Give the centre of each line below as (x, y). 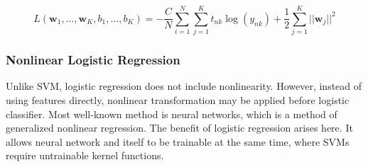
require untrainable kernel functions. (85, 155)
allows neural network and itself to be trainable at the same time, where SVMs (178, 141)
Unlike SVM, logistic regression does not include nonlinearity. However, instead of (184, 86)
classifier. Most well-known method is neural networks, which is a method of (172, 114)
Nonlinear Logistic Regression (93, 60)
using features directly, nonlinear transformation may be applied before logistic (178, 99)
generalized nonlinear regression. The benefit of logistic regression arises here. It (179, 128)
